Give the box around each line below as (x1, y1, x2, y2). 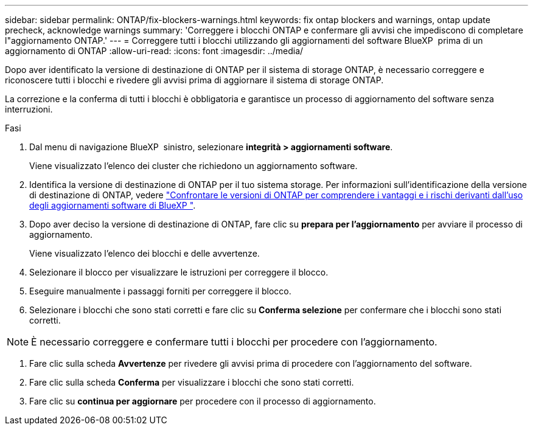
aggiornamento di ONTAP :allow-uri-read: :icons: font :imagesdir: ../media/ (5, 46, 304, 56)
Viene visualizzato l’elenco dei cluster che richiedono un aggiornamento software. (29, 161, 358, 171)
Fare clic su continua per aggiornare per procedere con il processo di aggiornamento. (29, 396, 376, 406)
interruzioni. (5, 104, 53, 114)
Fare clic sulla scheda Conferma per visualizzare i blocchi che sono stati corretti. (29, 377, 354, 387)
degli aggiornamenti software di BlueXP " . (29, 200, 196, 210)
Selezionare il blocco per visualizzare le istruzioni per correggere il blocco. (29, 267, 329, 277)
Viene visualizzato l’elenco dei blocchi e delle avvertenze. (29, 248, 260, 258)
